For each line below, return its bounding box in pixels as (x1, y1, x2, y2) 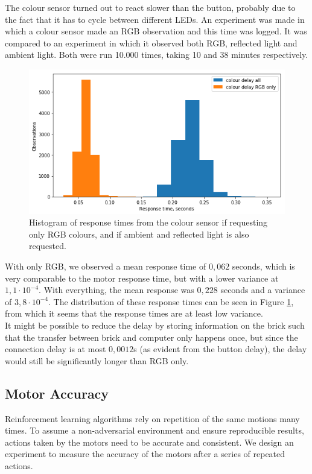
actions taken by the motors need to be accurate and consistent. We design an (5, 435, 294, 448)
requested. (29, 239, 66, 252)
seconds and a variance (220, 283, 305, 296)
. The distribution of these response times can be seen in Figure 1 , (48, 295, 294, 308)
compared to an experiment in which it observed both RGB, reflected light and (5, 36, 298, 49)
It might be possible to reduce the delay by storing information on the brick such (5, 319, 305, 332)
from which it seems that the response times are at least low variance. (5, 307, 263, 320)
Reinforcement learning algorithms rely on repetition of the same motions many (5, 412, 300, 425)
